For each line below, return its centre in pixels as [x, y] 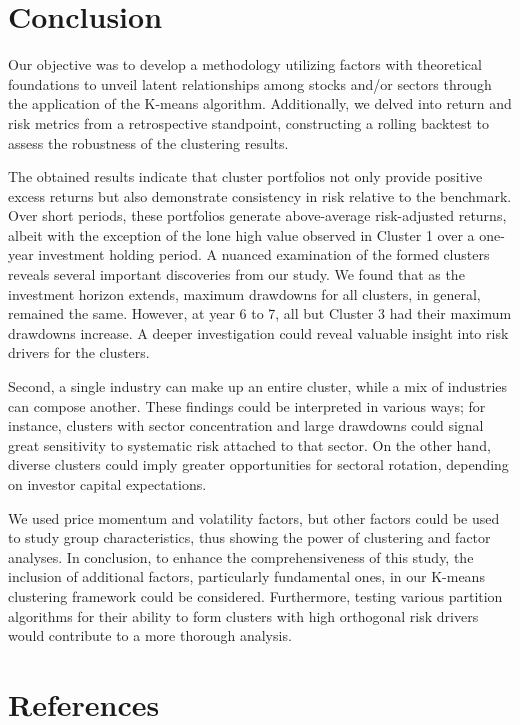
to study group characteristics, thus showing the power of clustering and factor [249, 537]
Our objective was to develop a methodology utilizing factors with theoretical [245, 64]
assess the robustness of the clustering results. [148, 142]
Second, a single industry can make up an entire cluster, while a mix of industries [258, 386]
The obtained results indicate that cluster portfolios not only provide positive [245, 176]
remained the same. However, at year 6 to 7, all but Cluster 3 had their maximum [260, 313]
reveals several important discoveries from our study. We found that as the [236, 274]
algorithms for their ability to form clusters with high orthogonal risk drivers [243, 615]
